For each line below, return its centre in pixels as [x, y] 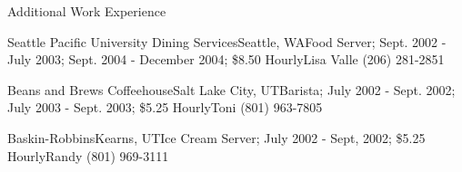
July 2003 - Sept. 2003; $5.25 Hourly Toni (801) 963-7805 [165, 107]
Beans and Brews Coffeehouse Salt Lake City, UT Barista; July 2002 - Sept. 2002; [231, 89]
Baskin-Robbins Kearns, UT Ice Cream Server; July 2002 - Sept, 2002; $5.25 [216, 137]
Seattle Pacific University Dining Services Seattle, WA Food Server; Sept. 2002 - [227, 41]
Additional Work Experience [87, 11]
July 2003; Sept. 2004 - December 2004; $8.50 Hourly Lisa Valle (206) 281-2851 [226, 59]
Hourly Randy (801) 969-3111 [88, 155]
